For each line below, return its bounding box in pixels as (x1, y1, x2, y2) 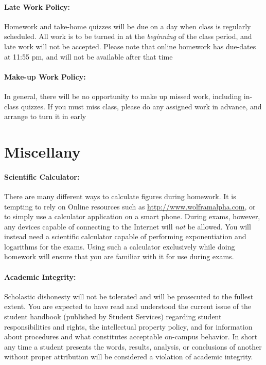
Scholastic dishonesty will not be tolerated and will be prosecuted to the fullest (4, 291, 254, 301)
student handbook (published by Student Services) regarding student (4, 311, 222, 322)
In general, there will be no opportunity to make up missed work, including (4, 90, 242, 101)
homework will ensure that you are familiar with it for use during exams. (4, 251, 234, 262)
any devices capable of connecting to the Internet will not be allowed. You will (4, 221, 251, 232)
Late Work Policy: (4, 1, 70, 12)
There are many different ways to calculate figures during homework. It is (4, 190, 236, 201)
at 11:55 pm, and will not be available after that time (4, 51, 173, 62)
